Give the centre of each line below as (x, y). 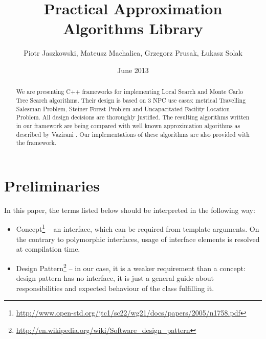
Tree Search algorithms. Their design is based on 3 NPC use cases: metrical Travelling (131, 100)
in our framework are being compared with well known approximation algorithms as (128, 125)
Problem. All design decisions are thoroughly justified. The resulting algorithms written (133, 117)
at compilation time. (48, 249)
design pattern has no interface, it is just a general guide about (115, 278)
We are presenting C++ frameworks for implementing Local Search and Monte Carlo (129, 92)
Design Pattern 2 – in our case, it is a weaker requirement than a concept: (131, 267)
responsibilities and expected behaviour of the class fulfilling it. (115, 288)
